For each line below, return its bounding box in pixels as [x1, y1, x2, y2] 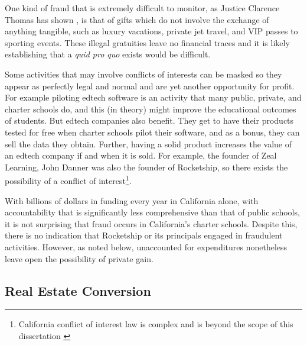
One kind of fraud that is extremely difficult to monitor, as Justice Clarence [5, 2, 280, 14]
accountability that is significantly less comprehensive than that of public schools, [5, 206, 300, 218]
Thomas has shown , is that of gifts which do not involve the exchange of [5, 13, 269, 25]
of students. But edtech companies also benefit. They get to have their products [5, 114, 294, 127]
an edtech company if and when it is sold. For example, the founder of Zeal [5, 149, 277, 162]
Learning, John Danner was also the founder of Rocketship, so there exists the [5, 160, 288, 173]
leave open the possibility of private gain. [5, 252, 153, 265]
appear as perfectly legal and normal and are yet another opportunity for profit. [5, 79, 295, 92]
